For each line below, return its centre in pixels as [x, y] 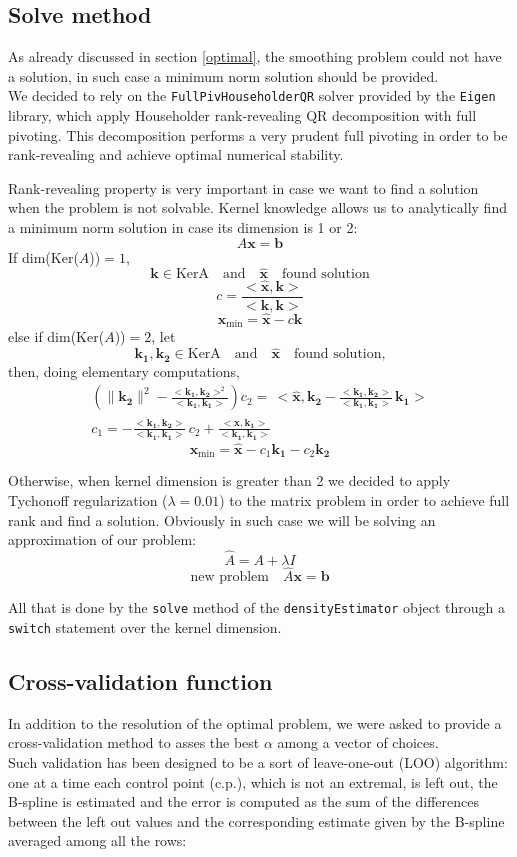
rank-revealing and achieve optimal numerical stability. [176, 154]
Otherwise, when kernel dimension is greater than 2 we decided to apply [229, 480]
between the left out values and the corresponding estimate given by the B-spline [256, 820]
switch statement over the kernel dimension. [145, 626]
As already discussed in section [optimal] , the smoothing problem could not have [255, 56]
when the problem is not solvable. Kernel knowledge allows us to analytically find [257, 207]
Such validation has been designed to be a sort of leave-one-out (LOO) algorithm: [258, 762]
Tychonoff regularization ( [88, 500]
